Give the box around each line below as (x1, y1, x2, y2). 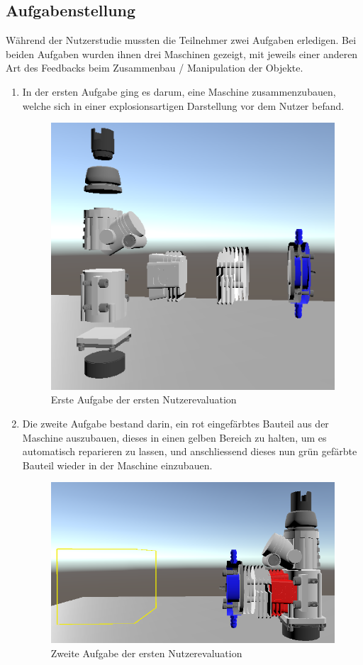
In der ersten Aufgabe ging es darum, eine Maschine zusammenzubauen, (22, 84, 336, 99)
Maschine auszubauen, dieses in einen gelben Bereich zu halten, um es (22, 430, 327, 445)
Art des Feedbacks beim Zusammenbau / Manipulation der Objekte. (6, 60, 303, 75)
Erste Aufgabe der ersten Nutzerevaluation (50, 392, 237, 407)
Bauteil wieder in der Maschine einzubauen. (22, 457, 213, 472)
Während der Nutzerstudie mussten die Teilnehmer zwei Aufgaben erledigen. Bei (6, 33, 357, 47)
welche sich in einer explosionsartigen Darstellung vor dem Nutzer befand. (22, 98, 345, 113)
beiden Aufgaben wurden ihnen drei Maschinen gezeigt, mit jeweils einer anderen (6, 46, 358, 61)
